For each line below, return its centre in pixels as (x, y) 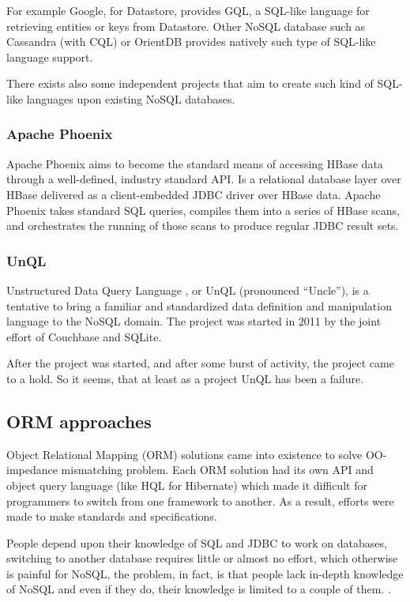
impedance (32, 470)
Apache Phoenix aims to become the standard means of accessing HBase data (195, 163)
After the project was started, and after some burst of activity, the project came (200, 363)
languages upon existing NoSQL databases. (131, 98)
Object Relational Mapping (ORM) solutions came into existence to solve (184, 454)
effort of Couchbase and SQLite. (84, 336)
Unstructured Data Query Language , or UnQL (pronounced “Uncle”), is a (188, 290)
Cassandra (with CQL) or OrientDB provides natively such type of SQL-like (191, 41)
